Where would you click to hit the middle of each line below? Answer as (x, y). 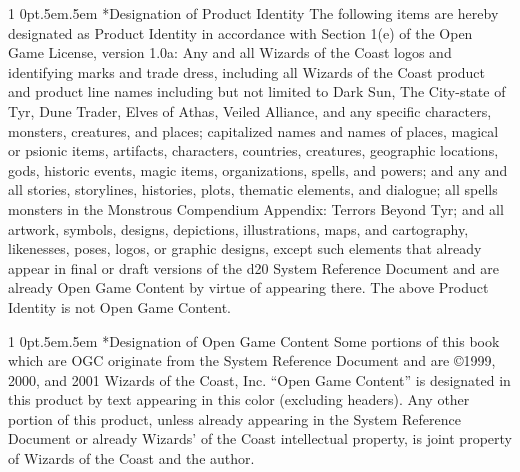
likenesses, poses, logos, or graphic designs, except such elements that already (245, 248)
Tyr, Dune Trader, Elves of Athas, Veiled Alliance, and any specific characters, (250, 110)
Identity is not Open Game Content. (120, 306)
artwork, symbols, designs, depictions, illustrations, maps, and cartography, (238, 228)
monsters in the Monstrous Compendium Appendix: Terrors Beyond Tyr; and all (256, 208)
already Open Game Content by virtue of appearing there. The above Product (248, 287)
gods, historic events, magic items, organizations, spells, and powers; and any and (258, 169)
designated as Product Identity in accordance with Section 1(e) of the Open (240, 32)
